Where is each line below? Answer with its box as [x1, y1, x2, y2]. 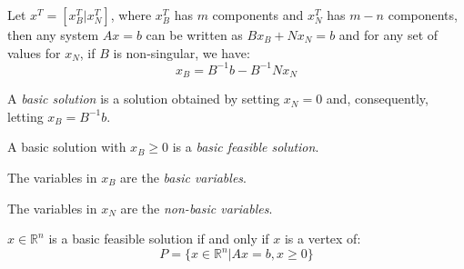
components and [212, 5, 304, 24]
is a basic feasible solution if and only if [48, 229, 269, 248]
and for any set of [338, 25, 439, 44]
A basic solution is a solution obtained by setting [7, 89, 280, 108]
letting [7, 106, 44, 125]
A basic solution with [7, 137, 126, 156]
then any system [7, 25, 99, 44]
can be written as [146, 25, 243, 44]
